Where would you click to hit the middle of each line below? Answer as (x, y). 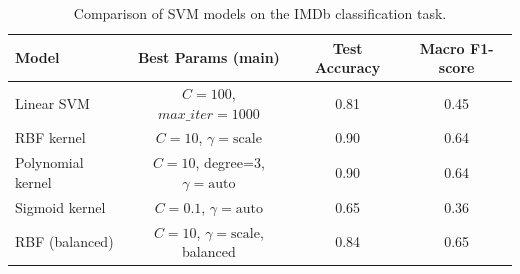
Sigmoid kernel (60, 206)
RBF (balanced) (64, 241)
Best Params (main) (208, 57)
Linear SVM (52, 102)
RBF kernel (50, 137)
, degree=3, (230, 162)
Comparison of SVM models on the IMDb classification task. (260, 13)
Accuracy (348, 67)
